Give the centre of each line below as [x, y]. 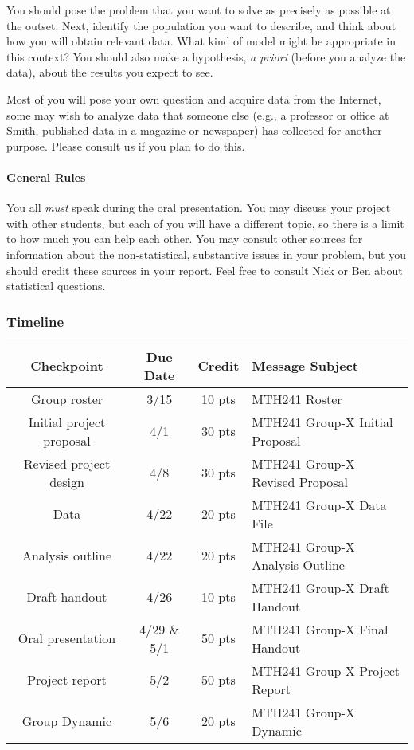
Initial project [67, 422]
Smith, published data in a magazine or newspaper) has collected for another [194, 130]
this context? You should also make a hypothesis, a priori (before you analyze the [206, 56]
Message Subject [305, 366]
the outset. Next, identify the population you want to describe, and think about [201, 25]
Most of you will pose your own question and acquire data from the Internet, [194, 98]
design [67, 481]
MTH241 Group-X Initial [322, 422]
